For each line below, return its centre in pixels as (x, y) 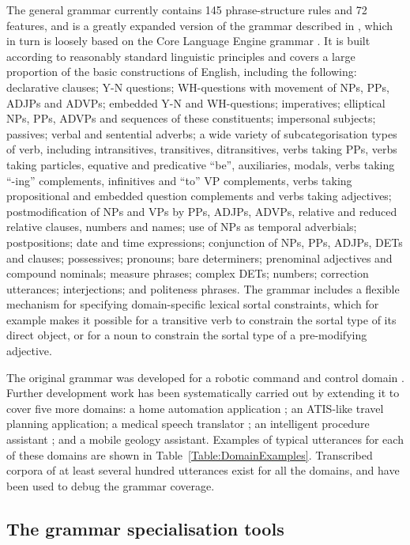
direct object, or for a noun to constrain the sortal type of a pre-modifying (187, 335)
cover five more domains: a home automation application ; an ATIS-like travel (195, 408)
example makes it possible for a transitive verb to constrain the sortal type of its (201, 319)
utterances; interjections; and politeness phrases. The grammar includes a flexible (203, 288)
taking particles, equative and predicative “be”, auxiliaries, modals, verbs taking (201, 164)
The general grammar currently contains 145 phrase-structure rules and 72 (187, 9)
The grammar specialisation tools (145, 528)
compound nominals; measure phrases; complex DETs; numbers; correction (188, 273)
